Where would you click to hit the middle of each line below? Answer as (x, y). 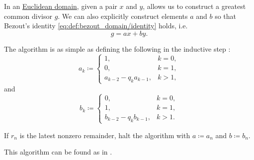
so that (226, 16)
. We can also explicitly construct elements (123, 16)
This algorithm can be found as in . (58, 152)
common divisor (28, 16)
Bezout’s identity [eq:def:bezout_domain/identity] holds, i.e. (96, 26)
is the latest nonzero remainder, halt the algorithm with (105, 135)
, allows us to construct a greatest (194, 6)
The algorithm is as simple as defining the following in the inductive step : (117, 48)
